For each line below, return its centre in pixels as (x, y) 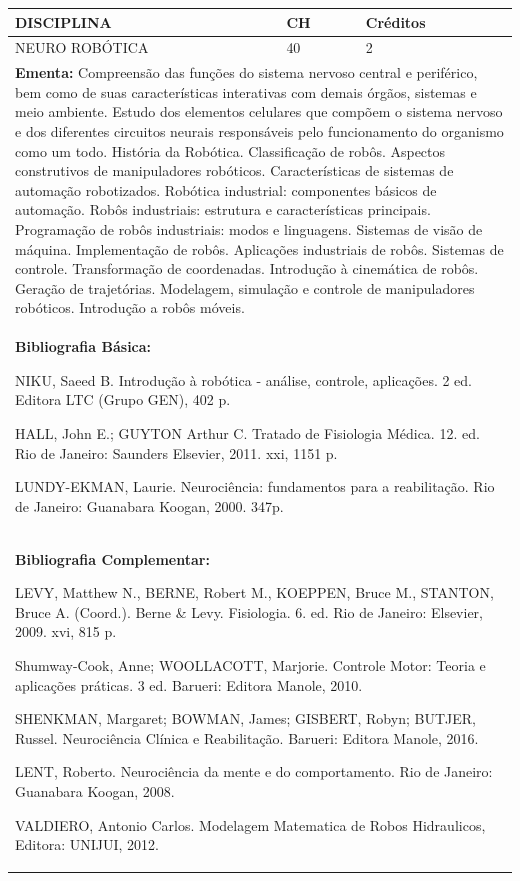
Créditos (395, 21)
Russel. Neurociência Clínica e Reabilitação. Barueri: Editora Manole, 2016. (247, 737)
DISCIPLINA (63, 21)
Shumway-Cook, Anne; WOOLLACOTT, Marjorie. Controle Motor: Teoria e (250, 664)
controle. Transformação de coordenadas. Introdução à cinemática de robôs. (247, 268)
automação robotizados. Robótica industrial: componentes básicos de (226, 189)
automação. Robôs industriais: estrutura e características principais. (223, 209)
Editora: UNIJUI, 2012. (87, 844)
